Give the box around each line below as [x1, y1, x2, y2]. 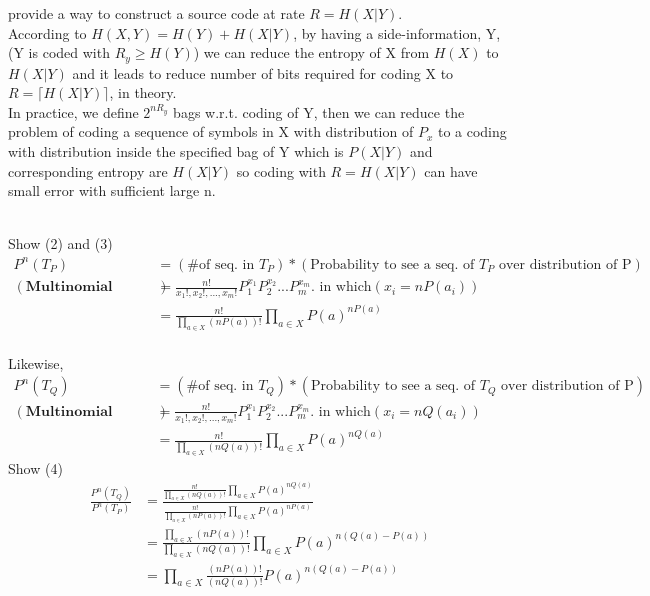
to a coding [437, 121, 507, 142]
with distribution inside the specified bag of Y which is [8, 141, 344, 162]
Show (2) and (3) [8, 233, 113, 254]
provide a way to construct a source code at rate [8, 3, 305, 23]
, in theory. [109, 82, 177, 103]
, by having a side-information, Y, [293, 22, 501, 43]
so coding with [236, 160, 326, 181]
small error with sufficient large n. [8, 180, 216, 201]
